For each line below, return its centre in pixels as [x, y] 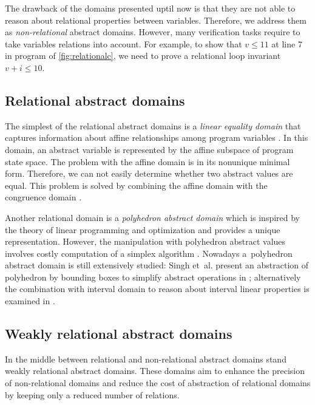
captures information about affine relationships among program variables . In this [157, 138]
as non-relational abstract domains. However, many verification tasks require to [153, 32]
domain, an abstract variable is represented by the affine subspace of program [149, 149]
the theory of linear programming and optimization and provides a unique [143, 229]
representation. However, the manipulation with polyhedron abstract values [145, 241]
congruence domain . [43, 197]
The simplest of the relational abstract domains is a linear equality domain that [153, 125]
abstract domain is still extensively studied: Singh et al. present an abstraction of [157, 265]
